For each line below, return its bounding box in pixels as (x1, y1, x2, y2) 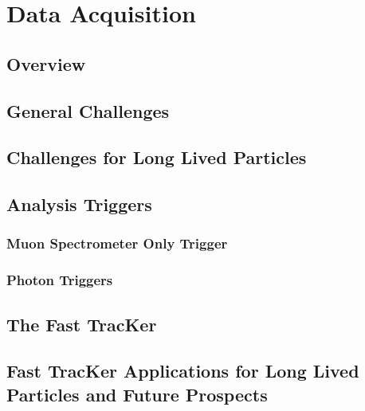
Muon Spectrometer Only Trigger (6, 233, 228, 253)
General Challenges (6, 98, 170, 123)
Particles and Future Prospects (6, 382, 268, 406)
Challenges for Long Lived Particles (6, 145, 307, 170)
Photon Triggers (6, 270, 113, 290)
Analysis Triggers (6, 192, 152, 217)
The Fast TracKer (6, 311, 157, 336)
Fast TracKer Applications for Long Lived (6, 358, 359, 383)
